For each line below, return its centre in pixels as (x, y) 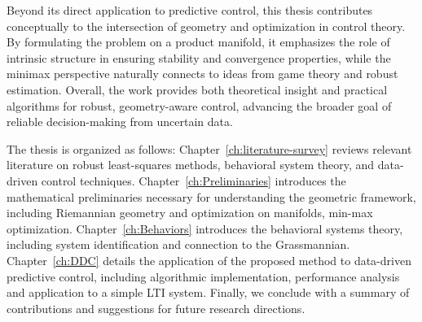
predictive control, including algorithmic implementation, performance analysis (203, 276)
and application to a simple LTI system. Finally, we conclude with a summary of (208, 292)
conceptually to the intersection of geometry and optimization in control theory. (206, 26)
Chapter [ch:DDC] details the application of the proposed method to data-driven (209, 260)
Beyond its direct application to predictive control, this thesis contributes (190, 10)
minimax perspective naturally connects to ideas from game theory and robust (202, 74)
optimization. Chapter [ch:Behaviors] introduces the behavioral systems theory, (205, 228)
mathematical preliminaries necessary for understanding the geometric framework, (211, 196)
